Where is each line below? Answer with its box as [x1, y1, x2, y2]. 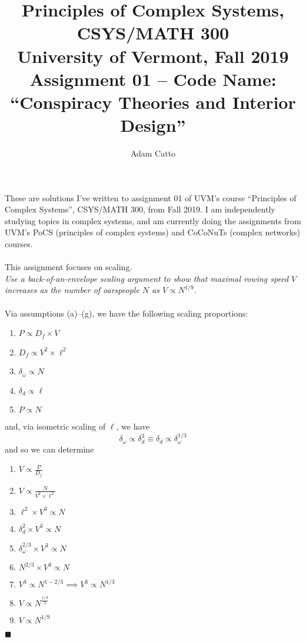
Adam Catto [130, 147, 176, 159]
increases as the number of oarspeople [5, 284, 139, 296]
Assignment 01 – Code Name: [29, 66, 277, 91]
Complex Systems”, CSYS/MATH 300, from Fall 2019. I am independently [5, 203, 275, 215]
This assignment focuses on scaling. [5, 261, 132, 273]
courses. [5, 238, 33, 250]
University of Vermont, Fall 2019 [17, 44, 289, 68]
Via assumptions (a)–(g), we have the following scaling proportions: [5, 307, 248, 319]
